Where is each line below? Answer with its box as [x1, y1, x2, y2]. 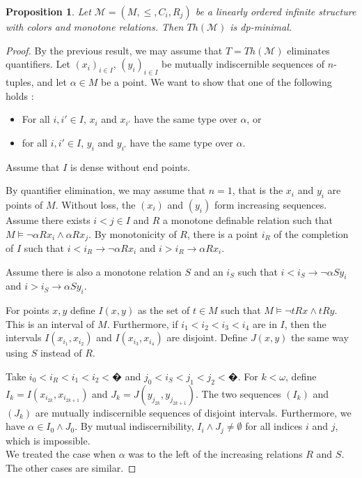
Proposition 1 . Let [6, 4, 91, 18]
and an [194, 264, 223, 278]
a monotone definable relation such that [163, 212, 333, 227]
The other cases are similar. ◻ [6, 461, 136, 475]
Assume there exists [6, 212, 90, 227]
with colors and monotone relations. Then [6, 20, 184, 33]
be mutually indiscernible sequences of [162, 57, 325, 71]
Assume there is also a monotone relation [6, 264, 182, 278]
